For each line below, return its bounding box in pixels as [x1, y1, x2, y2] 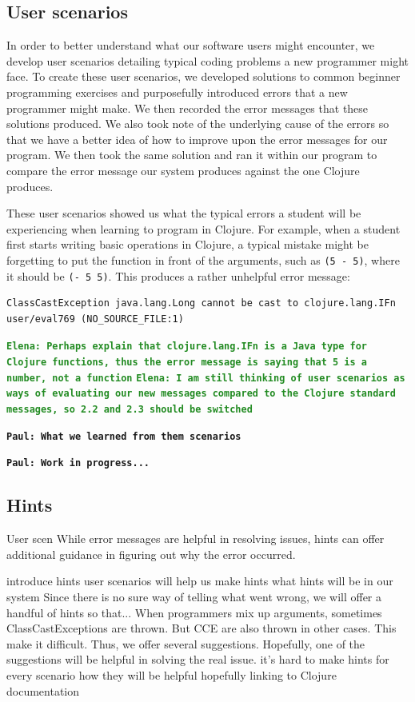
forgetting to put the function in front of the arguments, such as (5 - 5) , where [6, 251, 400, 268]
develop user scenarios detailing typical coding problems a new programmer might [6, 52, 409, 69]
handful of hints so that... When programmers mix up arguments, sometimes [6, 604, 382, 620]
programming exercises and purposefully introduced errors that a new [6, 83, 348, 100]
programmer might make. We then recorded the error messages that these [6, 99, 369, 116]
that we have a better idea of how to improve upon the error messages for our [6, 130, 388, 147]
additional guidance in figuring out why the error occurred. [6, 545, 296, 562]
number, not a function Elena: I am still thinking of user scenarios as [6, 372, 405, 384]
